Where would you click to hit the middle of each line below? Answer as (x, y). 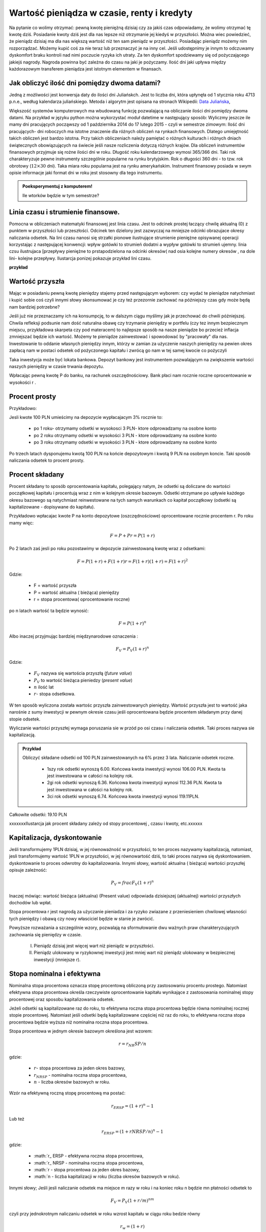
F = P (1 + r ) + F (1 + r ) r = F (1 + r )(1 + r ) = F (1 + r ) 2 (133, 561)
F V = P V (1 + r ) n (133, 649)
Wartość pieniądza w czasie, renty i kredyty (101, 13)
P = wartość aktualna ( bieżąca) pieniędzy (76, 592)
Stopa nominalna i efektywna (55, 974)
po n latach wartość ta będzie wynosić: (49, 611)
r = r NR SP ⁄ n (133, 1045)
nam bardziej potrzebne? (34, 307)
